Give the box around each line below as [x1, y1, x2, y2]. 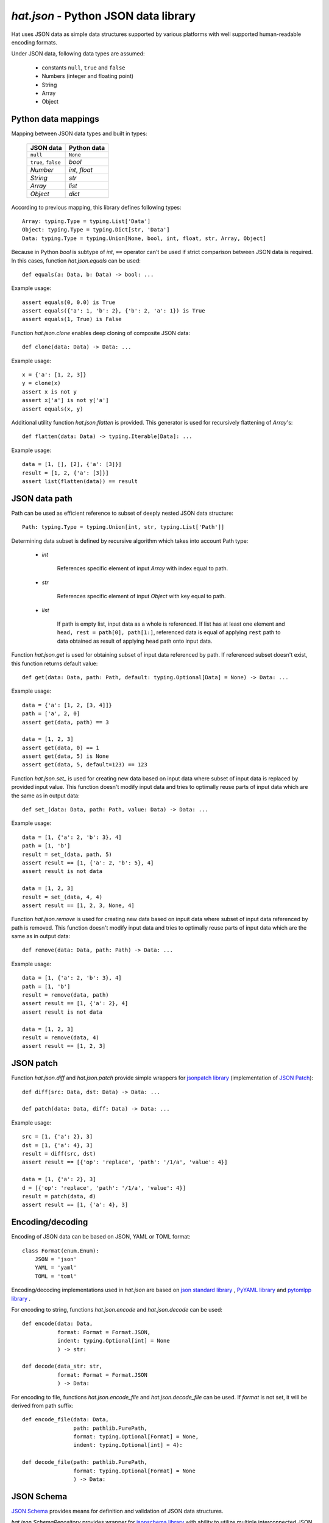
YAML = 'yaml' [34, 1264, 77, 1271]
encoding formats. [11, 38, 58, 46]
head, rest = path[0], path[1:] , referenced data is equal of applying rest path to [57, 629, 281, 636]
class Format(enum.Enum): [22, 1247, 100, 1254]
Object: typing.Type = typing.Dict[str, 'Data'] [22, 226, 170, 233]
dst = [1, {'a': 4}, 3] [22, 1142, 93, 1148]
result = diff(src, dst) [22, 1150, 96, 1157]
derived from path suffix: [11, 1402, 74, 1409]
